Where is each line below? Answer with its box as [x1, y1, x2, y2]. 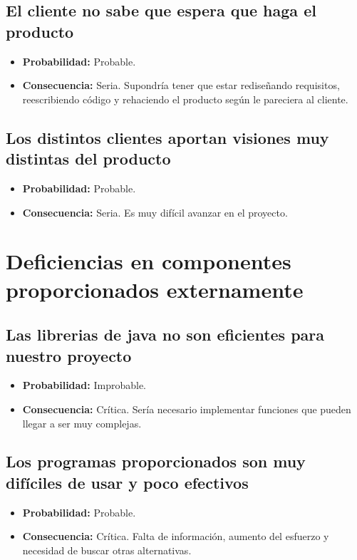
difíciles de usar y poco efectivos [6, 471, 249, 493]
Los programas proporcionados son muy [6, 450, 306, 472]
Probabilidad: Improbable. [22, 378, 147, 393]
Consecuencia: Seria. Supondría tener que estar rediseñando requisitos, [22, 78, 340, 93]
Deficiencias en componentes [6, 247, 291, 276]
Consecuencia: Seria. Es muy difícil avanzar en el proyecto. [22, 204, 288, 219]
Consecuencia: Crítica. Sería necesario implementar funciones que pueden [22, 401, 351, 416]
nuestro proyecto [6, 344, 132, 366]
